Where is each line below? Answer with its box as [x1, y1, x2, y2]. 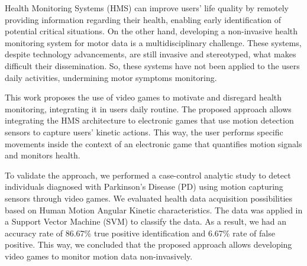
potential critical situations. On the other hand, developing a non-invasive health [5, 25, 298, 37]
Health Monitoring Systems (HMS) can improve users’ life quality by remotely [5, 2, 289, 14]
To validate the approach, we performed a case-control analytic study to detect [5, 168, 291, 181]
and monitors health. [5, 149, 80, 161]
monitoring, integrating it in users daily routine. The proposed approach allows [5, 102, 292, 115]
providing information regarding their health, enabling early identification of [5, 13, 282, 25]
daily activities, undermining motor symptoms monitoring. [5, 71, 217, 83]
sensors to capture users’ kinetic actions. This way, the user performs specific [5, 125, 283, 138]
